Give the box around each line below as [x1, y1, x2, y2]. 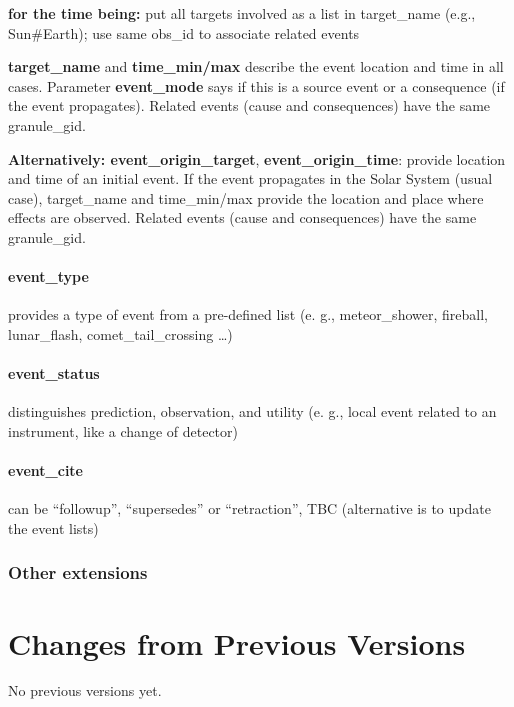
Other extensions [8, 560, 148, 585]
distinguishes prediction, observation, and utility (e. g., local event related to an [8, 401, 497, 422]
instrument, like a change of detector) [8, 420, 238, 441]
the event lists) [8, 517, 99, 538]
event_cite [8, 460, 83, 481]
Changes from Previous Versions [8, 622, 466, 663]
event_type [8, 266, 89, 287]
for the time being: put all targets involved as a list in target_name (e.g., [8, 3, 476, 23]
